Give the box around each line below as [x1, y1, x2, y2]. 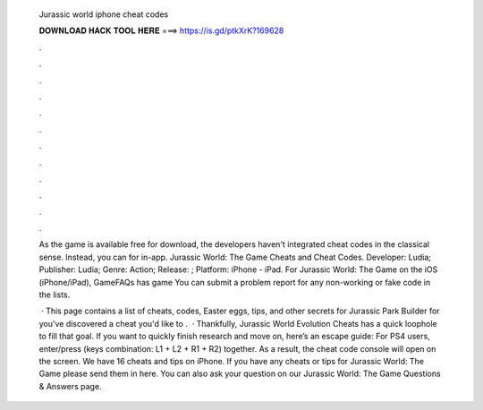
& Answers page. [38, 380, 102, 391]
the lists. [38, 289, 71, 300]
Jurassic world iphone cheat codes [38, 9, 169, 20]
